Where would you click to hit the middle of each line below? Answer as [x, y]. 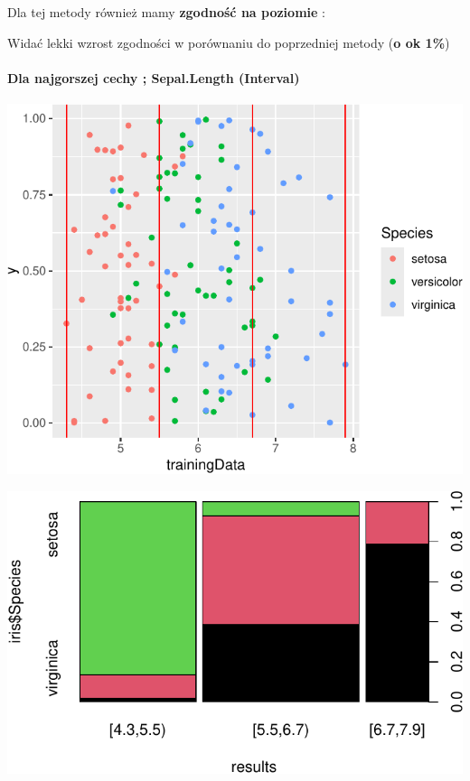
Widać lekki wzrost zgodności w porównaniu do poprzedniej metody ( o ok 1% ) [229, 42]
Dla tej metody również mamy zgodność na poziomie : [166, 12]
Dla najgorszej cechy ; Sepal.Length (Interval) [154, 77]
